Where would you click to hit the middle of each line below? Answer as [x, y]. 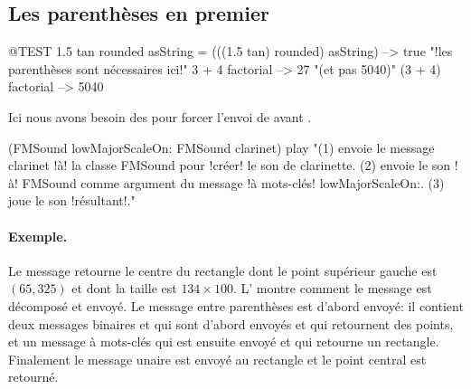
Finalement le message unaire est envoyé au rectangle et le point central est [217, 359]
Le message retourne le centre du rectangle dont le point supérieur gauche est [223, 270]
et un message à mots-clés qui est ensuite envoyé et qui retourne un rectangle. [224, 342]
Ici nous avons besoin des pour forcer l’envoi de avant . [160, 116]
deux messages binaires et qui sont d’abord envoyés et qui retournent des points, [231, 323]
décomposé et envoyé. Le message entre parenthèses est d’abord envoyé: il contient [236, 305]
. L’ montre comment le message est [332, 288]
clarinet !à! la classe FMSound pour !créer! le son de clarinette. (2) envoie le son [230, 165]
